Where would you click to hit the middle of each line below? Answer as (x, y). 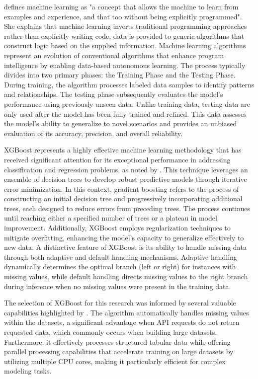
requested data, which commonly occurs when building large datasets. (111, 332)
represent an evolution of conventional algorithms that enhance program (114, 55)
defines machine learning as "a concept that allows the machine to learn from (121, 6)
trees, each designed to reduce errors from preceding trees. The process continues (127, 208)
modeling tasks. (28, 371)
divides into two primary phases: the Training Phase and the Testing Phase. (120, 75)
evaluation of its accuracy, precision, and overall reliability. (93, 133)
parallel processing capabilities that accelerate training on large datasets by (119, 351)
